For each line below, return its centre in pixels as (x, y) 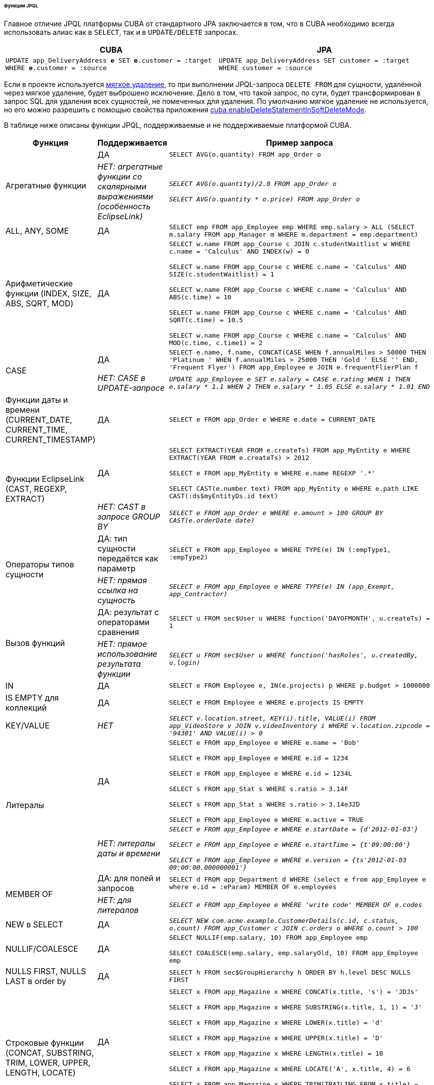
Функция (50, 142)
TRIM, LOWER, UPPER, (48, 1062)
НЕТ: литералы (127, 843)
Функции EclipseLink (45, 479)
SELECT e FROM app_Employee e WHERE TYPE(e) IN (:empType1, (280, 549)
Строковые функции (45, 1042)
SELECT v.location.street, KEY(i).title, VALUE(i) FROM (272, 718)
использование (128, 654)
